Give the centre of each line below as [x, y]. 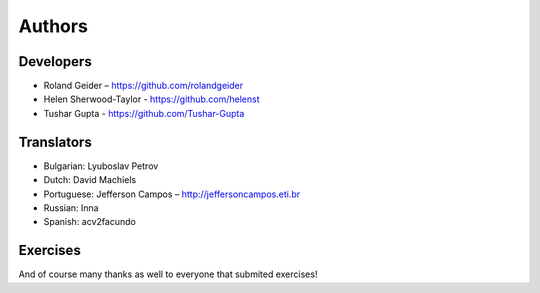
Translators [55, 141]
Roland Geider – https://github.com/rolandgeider [143, 86]
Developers [55, 61]
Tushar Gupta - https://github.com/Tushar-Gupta [144, 113]
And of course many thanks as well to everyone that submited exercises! [168, 274]
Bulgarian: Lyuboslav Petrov [101, 166]
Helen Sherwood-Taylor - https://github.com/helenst [151, 99]
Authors [53, 26]
